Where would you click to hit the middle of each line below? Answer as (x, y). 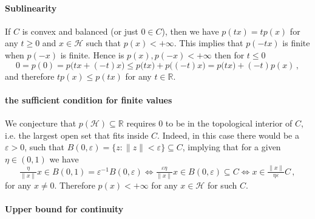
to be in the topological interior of (229, 123)
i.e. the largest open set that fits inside (77, 135)
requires (141, 123)
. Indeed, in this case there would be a (228, 135)
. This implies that (208, 43)
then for (229, 54)
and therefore (30, 76)
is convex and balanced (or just (80, 31)
